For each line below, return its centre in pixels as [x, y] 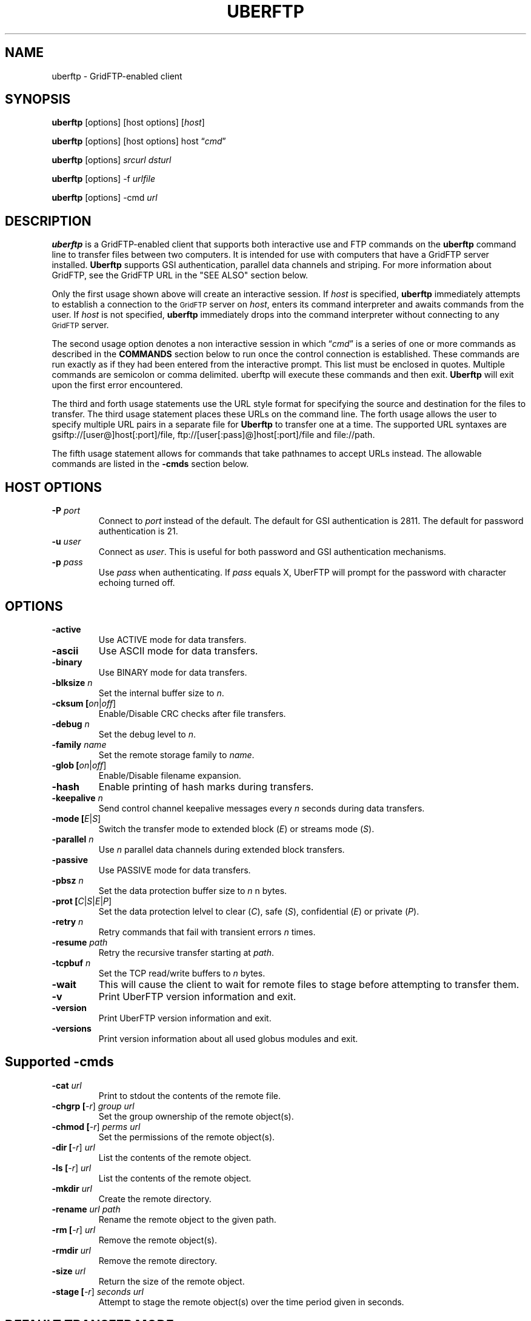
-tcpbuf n [71, 963]
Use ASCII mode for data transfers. [178, 650]
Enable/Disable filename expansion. [170, 775]
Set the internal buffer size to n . [161, 693]
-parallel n [73, 839]
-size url [68, 1271]
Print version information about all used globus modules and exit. [228, 1038]
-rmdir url [71, 1250]
